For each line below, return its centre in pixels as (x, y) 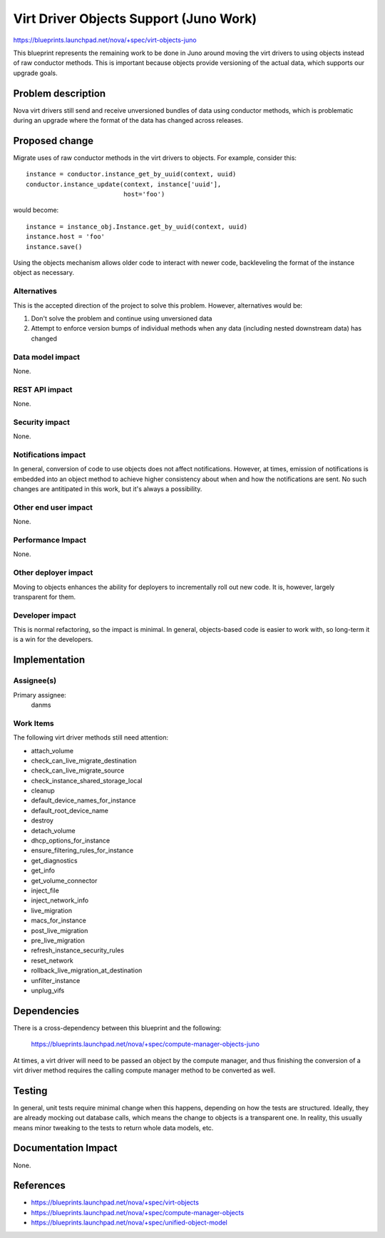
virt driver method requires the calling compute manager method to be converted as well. (144, 1070)
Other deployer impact (53, 573)
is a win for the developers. (53, 640)
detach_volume (53, 830)
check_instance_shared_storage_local (87, 780)
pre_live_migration (58, 940)
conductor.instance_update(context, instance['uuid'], (124, 184)
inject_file (45, 890)
